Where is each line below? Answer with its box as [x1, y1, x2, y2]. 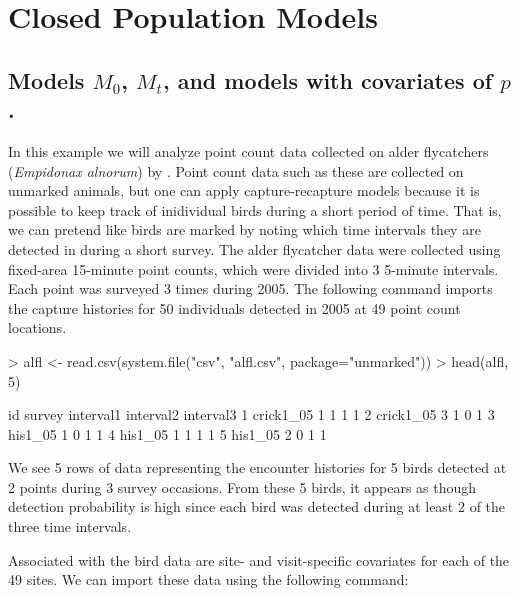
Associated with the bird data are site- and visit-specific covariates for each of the [8, 549, 510, 570]
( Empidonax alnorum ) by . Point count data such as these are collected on [8, 160, 464, 181]
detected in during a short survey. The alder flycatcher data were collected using [8, 238, 501, 259]
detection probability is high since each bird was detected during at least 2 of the [8, 496, 506, 517]
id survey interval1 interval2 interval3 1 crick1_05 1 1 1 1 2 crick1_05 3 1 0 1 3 [8, 404, 495, 425]
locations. [8, 317, 67, 338]
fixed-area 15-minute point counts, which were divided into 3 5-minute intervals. [8, 258, 499, 279]
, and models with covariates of [162, 64, 493, 95]
